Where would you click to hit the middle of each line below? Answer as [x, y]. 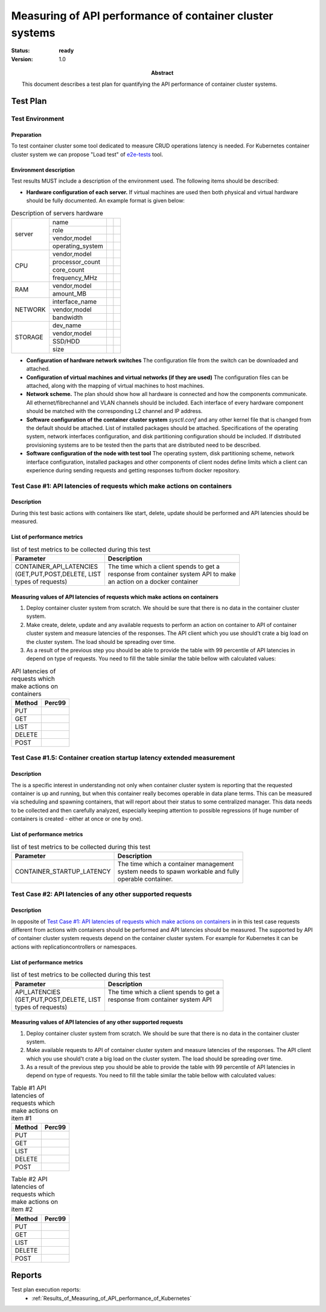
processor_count [76, 262]
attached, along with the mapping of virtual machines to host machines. [115, 385]
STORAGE [29, 337]
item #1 [21, 1119]
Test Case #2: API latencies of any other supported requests [102, 894]
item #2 [22, 1209]
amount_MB [69, 293]
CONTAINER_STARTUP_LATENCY [63, 872]
